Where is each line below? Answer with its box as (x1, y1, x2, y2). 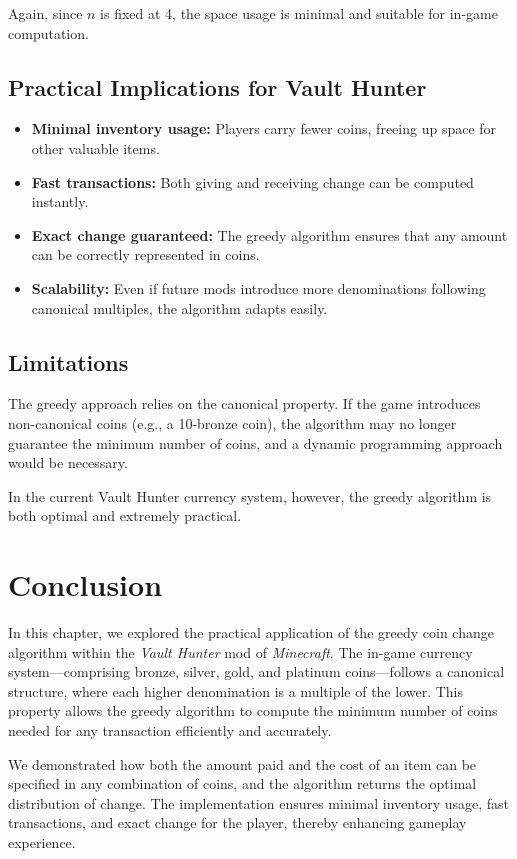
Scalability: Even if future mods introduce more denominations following (31, 277, 486, 298)
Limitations (8, 346, 129, 377)
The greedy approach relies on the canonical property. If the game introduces (8, 393, 481, 414)
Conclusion (8, 564, 163, 605)
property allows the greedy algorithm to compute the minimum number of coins (8, 700, 498, 721)
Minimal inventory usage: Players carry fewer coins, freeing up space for (31, 118, 497, 139)
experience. (8, 831, 76, 852)
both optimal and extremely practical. (8, 505, 242, 526)
